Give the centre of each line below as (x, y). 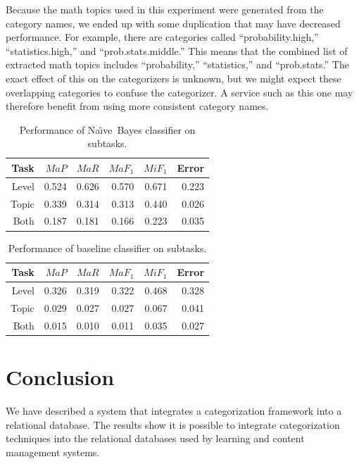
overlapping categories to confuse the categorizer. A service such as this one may (179, 92)
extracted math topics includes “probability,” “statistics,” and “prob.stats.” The (177, 64)
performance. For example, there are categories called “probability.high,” (162, 37)
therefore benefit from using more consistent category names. (137, 106)
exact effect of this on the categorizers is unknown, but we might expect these (174, 78)
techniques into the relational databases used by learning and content (155, 438)
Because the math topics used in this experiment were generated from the (165, 9)
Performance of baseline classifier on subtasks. (107, 247)
